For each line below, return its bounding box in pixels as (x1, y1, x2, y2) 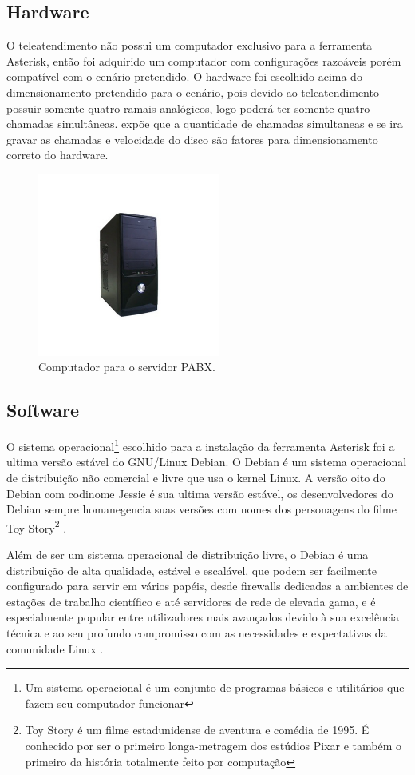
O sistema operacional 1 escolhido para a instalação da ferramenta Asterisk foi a (6, 436, 395, 454)
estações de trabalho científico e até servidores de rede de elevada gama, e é (6, 593, 376, 609)
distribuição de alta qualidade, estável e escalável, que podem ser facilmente (6, 561, 377, 578)
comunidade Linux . (6, 640, 104, 657)
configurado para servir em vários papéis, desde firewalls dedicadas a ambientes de (6, 577, 409, 594)
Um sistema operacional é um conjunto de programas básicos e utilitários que (25, 679, 405, 696)
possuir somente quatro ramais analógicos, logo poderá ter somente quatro (6, 99, 370, 116)
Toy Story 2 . (6, 517, 67, 536)
